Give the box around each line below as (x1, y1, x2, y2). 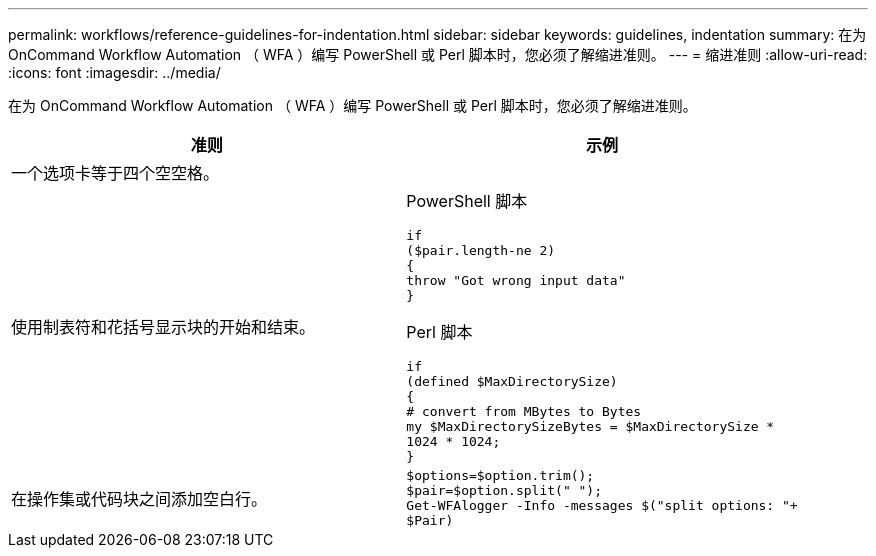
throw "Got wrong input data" (406, 273, 626, 288)
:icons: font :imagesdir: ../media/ (8, 64, 221, 81)
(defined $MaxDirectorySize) (406, 374, 618, 389)
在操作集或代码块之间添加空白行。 (11, 489, 268, 509)
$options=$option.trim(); (406, 468, 595, 483)
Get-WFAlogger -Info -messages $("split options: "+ (406, 498, 798, 513)
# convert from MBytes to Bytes (406, 404, 642, 419)
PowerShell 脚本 (406, 191, 528, 211)
